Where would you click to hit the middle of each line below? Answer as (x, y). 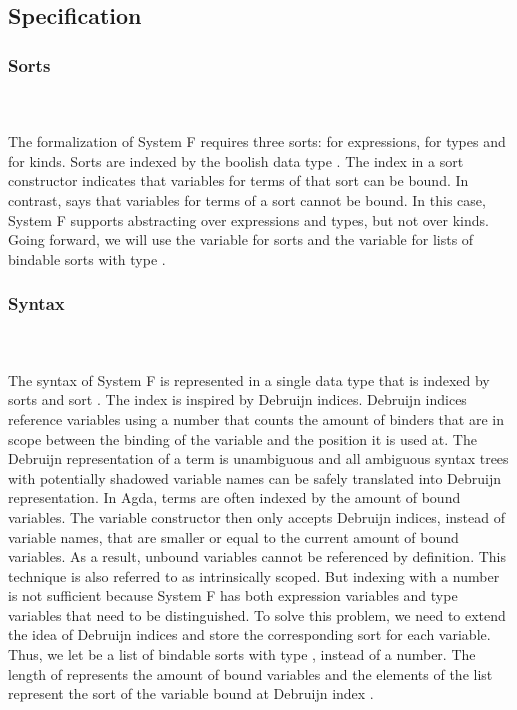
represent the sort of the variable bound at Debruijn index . (191, 693)
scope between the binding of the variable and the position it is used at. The (242, 438)
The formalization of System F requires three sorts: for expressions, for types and (257, 141)
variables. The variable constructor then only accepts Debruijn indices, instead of (257, 516)
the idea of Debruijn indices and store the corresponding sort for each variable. (249, 634)
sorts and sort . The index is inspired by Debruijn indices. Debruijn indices (237, 399)
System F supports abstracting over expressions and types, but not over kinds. (248, 219)
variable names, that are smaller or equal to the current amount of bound (233, 536)
